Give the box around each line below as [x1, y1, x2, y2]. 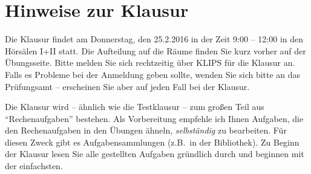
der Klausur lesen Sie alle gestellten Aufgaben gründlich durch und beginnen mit [5, 147, 304, 160]
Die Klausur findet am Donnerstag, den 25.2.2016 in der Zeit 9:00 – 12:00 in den [5, 33, 304, 45]
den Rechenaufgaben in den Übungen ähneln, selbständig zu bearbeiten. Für [5, 124, 287, 137]
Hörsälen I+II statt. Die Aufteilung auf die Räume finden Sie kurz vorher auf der [5, 44, 306, 57]
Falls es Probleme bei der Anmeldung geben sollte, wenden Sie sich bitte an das [5, 68, 301, 80]
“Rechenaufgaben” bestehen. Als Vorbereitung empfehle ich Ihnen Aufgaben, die [5, 112, 304, 124]
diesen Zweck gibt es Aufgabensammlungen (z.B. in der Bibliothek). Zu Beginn [5, 135, 300, 148]
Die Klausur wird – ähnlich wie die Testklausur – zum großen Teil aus [5, 100, 264, 113]
